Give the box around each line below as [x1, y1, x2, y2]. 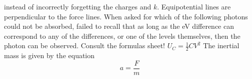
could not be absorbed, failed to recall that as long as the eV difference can [4, 21, 234, 31]
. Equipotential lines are [157, 1, 231, 11]
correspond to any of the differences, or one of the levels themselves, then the [4, 30, 240, 41]
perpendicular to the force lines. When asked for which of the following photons [4, 11, 248, 21]
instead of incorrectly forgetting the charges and [4, 1, 151, 11]
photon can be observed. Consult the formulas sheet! [4, 40, 165, 51]
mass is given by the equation [4, 50, 95, 61]
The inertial [203, 40, 239, 51]
